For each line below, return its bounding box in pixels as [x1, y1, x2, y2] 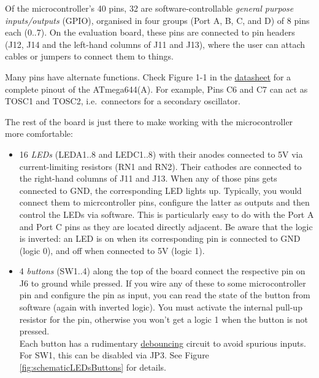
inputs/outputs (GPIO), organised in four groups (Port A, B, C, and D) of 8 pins [5, 13, 310, 26]
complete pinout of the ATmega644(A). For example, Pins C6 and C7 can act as [5, 82, 308, 95]
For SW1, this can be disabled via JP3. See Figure [19, 349, 209, 361]
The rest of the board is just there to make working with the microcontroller [5, 115, 293, 128]
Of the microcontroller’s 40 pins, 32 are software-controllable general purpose [5, 2, 294, 14]
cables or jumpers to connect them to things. [5, 50, 174, 63]
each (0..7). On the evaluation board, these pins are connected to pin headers [5, 26, 295, 39]
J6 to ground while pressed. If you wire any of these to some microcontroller [19, 276, 306, 289]
